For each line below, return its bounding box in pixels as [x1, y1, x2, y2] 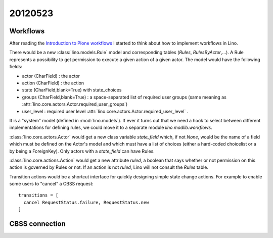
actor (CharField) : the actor [22, 73, 80, 79]
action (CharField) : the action [22, 80, 84, 86]
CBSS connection [9, 220, 66, 228]
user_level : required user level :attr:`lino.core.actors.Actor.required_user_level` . [22, 108, 189, 114]
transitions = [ [18, 193, 59, 198]
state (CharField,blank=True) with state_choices [22, 87, 122, 93]
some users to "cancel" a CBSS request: [9, 181, 94, 187]
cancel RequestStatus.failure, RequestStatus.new [23, 200, 149, 205]
